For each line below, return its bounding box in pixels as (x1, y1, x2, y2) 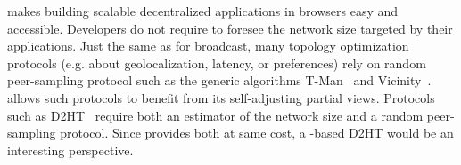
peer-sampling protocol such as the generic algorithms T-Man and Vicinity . (7, 71, 432, 90)
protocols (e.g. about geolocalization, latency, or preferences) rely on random (7, 53, 426, 72)
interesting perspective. (7, 140, 134, 159)
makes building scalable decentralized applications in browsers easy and (7, 2, 399, 20)
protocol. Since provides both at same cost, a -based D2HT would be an (60, 123, 454, 142)
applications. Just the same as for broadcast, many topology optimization (7, 36, 409, 55)
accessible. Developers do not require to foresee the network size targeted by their (7, 19, 453, 37)
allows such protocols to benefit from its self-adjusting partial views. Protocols (7, 88, 435, 106)
